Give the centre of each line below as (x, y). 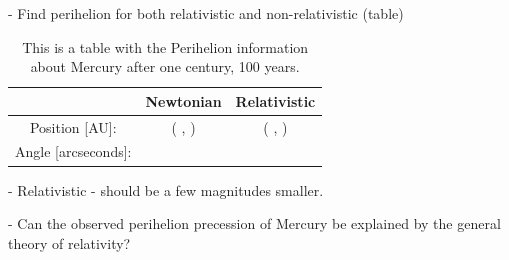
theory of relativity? (69, 242)
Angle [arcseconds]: (73, 151)
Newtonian (183, 100)
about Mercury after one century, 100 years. (165, 66)
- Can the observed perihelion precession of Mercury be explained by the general (254, 223)
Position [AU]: (73, 126)
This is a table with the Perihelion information (165, 46)
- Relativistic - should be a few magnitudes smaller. (166, 189)
